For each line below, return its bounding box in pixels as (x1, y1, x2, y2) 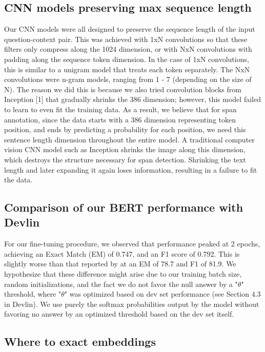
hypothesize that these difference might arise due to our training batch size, (4, 268, 242, 279)
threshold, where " (4, 288, 62, 299)
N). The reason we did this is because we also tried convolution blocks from (4, 84, 241, 94)
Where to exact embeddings (4, 334, 156, 349)
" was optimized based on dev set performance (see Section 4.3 (64, 288, 261, 299)
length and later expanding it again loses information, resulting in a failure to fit (4, 164, 257, 175)
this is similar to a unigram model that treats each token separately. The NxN (4, 64, 250, 74)
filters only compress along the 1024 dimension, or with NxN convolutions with (4, 44, 252, 54)
